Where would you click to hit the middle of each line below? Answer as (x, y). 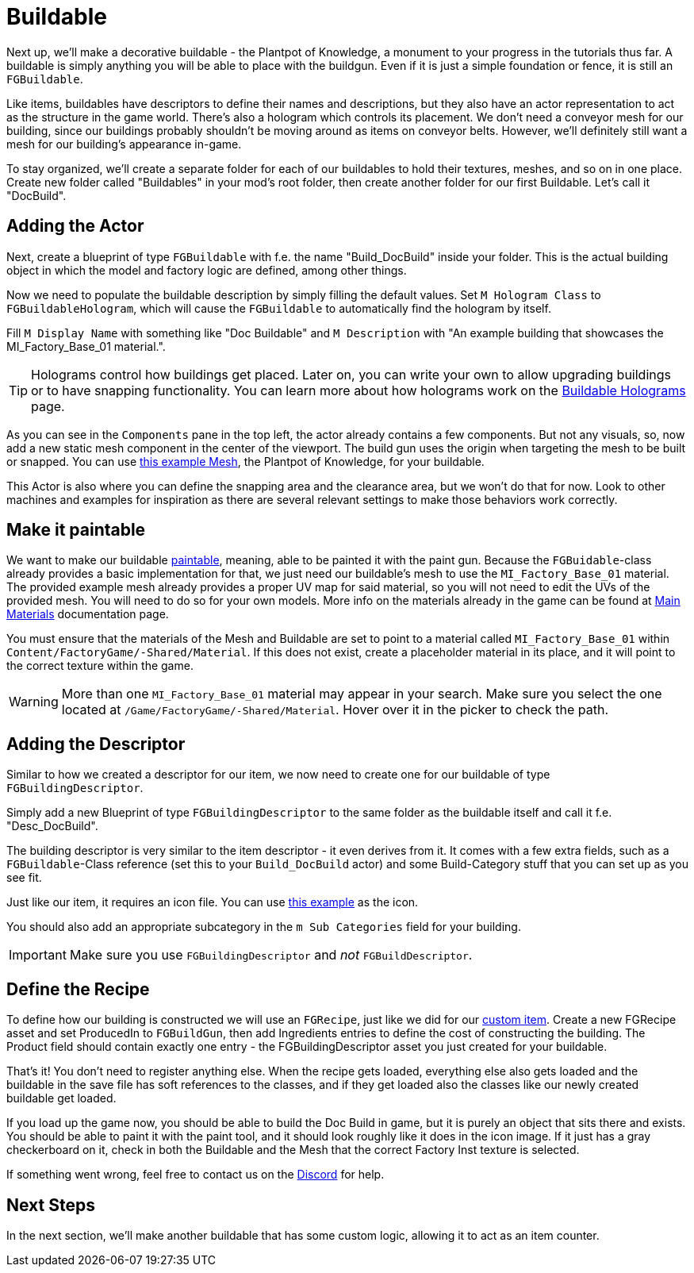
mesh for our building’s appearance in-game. (124, 144)
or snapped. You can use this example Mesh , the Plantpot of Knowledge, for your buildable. (245, 461)
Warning (34, 702)
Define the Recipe (78, 989)
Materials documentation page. (88, 614)
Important (38, 955)
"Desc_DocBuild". (52, 826)
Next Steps (51, 1205)
